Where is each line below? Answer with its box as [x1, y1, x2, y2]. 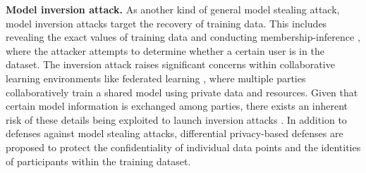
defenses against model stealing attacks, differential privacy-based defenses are [6, 126, 343, 141]
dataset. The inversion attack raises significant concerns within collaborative [6, 57, 335, 72]
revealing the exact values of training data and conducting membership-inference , [6, 30, 360, 44]
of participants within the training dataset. [6, 153, 191, 168]
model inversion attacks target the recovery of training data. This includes [6, 15, 327, 30]
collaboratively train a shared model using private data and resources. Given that [6, 84, 358, 99]
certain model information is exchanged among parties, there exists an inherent [6, 98, 348, 113]
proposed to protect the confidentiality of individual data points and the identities [6, 139, 361, 154]
